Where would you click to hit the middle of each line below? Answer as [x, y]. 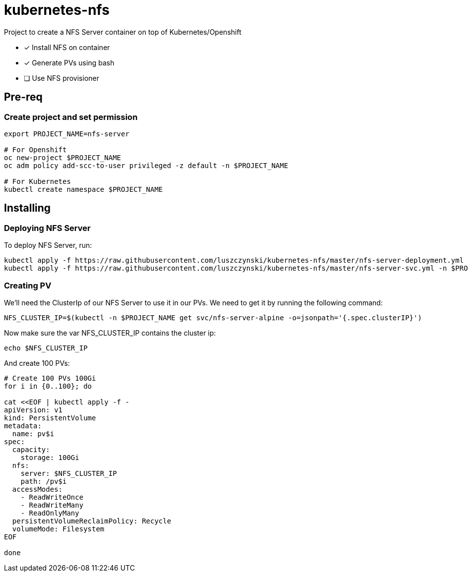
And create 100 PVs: [37, 363]
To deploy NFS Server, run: [48, 245]
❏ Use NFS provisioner [61, 78]
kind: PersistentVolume [50, 418]
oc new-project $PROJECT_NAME [63, 157]
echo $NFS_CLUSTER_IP [46, 348]
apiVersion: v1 [33, 410]
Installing [28, 208]
